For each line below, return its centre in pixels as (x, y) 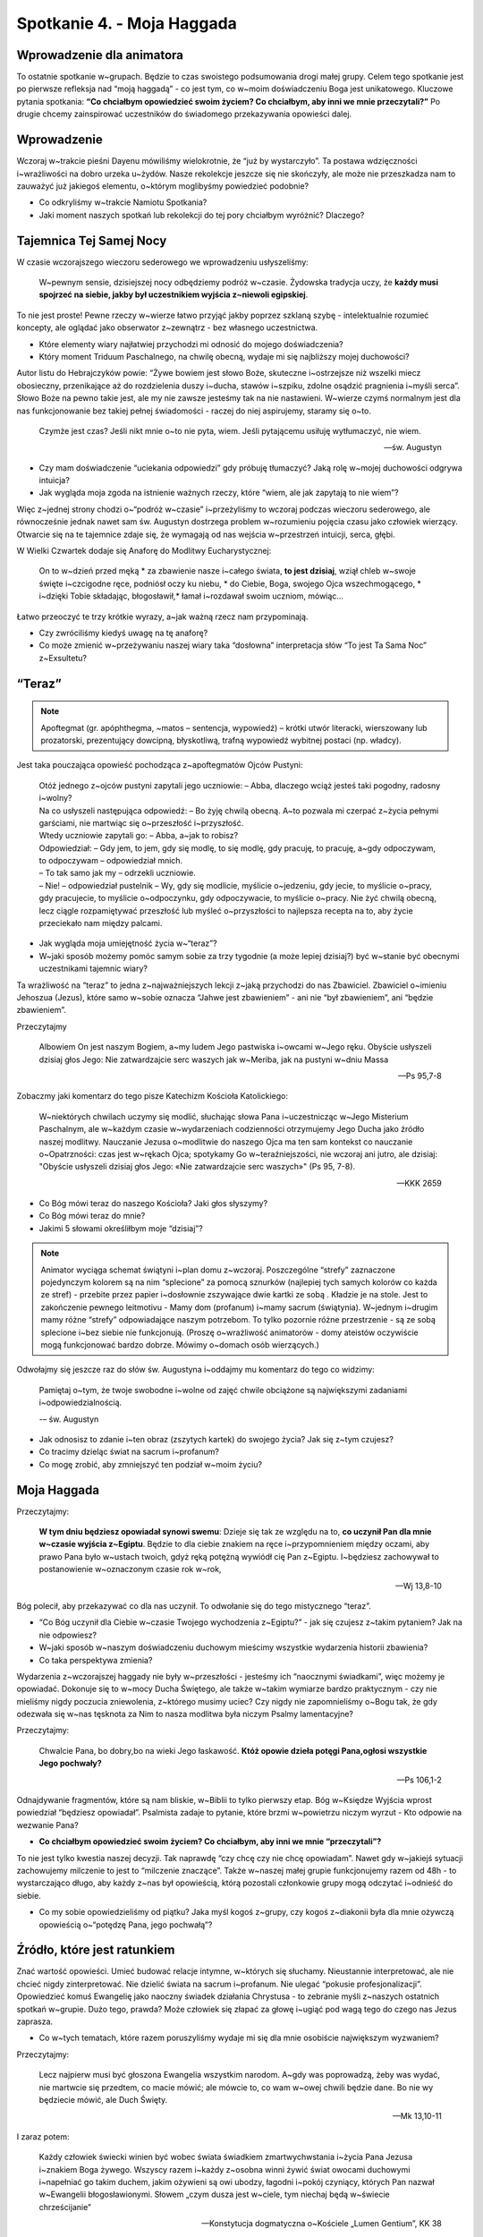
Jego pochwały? (70, 1764)
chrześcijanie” (65, 2207)
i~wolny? (55, 798)
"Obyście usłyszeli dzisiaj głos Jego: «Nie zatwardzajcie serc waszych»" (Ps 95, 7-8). (197, 1167)
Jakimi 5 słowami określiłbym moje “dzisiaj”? (121, 1228)
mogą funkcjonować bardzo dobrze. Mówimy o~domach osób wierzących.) (180, 1344)
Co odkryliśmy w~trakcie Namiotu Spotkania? (123, 202)
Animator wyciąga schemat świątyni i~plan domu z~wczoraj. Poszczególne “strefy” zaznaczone (218, 1270)
